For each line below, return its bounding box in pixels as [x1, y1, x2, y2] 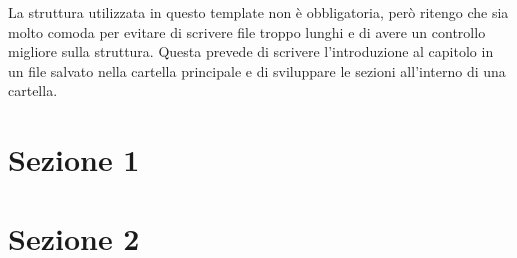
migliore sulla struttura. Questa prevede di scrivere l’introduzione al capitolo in [8, 41, 494, 62]
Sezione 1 [8, 139, 140, 180]
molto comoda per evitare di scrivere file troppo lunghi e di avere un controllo [8, 21, 486, 42]
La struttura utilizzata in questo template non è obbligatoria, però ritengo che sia [8, 2, 509, 22]
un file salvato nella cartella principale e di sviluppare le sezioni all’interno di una [8, 60, 506, 81]
